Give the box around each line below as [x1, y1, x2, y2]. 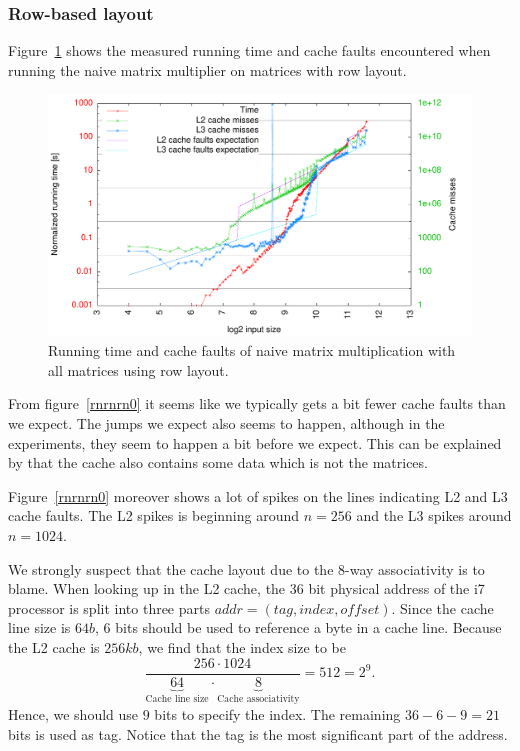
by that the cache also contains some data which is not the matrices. [8, 452, 428, 473]
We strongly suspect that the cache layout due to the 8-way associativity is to [8, 558, 485, 579]
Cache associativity [217, 694, 300, 705]
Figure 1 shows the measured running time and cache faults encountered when [8, 40, 491, 61]
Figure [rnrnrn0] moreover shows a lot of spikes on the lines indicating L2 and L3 [8, 485, 508, 506]
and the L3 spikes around [356, 505, 512, 526]
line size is [8, 617, 71, 638]
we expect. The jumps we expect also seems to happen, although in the [8, 413, 445, 433]
